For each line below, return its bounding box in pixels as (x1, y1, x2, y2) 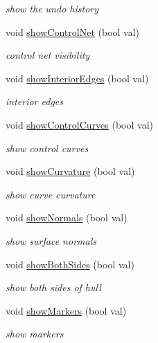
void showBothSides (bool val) (6, 257, 134, 271)
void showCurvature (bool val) (6, 164, 135, 178)
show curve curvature (6, 187, 96, 201)
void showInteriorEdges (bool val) (6, 71, 149, 85)
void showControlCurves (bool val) (6, 117, 153, 131)
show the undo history (6, 1, 98, 15)
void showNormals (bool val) (6, 210, 128, 225)
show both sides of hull (6, 280, 101, 295)
